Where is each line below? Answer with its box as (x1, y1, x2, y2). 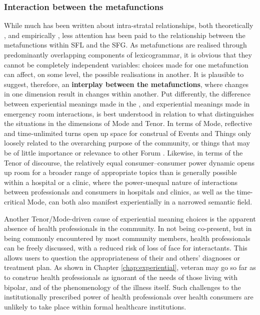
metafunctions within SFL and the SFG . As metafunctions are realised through (4, 39, 247, 50)
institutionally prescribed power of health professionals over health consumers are (4, 291, 253, 302)
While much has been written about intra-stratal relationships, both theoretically (4, 20, 253, 30)
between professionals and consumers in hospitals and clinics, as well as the (4, 186, 234, 197)
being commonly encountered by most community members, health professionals (4, 232, 250, 243)
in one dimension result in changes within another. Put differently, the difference (4, 88, 250, 99)
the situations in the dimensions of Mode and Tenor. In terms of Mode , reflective (4, 118, 252, 128)
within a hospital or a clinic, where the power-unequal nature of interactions (4, 176, 238, 187)
